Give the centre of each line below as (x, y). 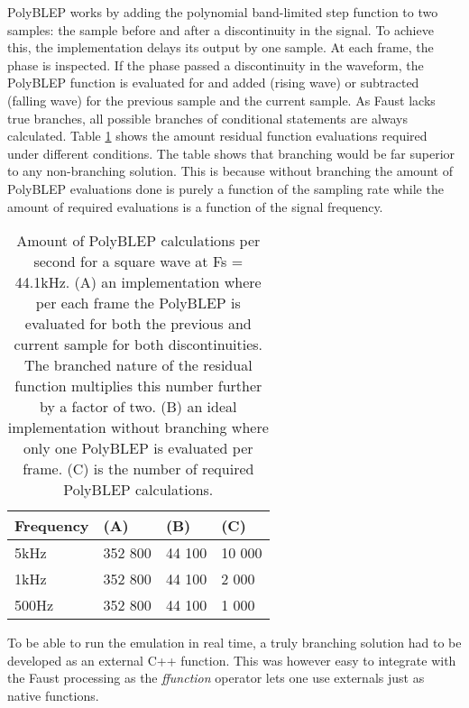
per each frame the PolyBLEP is (138, 303)
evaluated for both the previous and (138, 324)
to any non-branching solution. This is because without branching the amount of (230, 171)
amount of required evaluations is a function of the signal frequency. (195, 206)
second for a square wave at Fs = (138, 262)
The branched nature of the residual (138, 365)
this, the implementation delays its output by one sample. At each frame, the (221, 47)
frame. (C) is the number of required (138, 469)
